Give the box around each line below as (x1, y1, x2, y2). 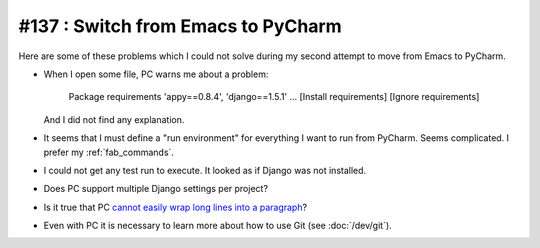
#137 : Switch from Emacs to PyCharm (18, 15, 342, 37)
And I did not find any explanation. (43, 113, 185, 125)
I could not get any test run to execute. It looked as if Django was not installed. (43, 164, 367, 176)
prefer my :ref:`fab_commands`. (43, 146, 175, 158)
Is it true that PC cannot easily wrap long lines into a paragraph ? (43, 201, 308, 213)
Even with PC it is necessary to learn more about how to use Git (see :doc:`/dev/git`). (43, 220, 392, 232)
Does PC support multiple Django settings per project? (43, 183, 269, 195)
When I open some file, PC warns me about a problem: (43, 68, 269, 80)
